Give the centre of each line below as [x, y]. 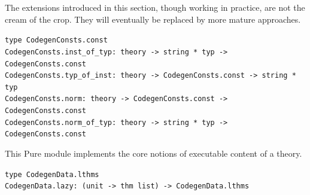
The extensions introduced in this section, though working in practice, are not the [155, 7]
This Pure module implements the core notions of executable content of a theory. [154, 153]
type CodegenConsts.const [56, 40]
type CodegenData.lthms [52, 174]
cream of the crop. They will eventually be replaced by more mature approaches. [153, 19]
